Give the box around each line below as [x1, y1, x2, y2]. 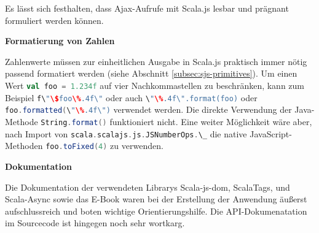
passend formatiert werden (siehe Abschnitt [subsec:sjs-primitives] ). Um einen [5, 67, 297, 80]
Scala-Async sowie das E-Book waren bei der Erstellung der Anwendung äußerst [5, 193, 307, 205]
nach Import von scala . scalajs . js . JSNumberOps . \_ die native [5, 127, 247, 140]
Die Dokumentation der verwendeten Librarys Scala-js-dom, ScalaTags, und [5, 180, 290, 193]
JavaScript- [250, 127, 292, 140]
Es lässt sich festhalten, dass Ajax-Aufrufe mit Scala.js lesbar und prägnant [5, 2, 289, 14]
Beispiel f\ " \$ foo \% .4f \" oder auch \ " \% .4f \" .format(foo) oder [5, 91, 258, 104]
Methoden [5, 139, 43, 152]
